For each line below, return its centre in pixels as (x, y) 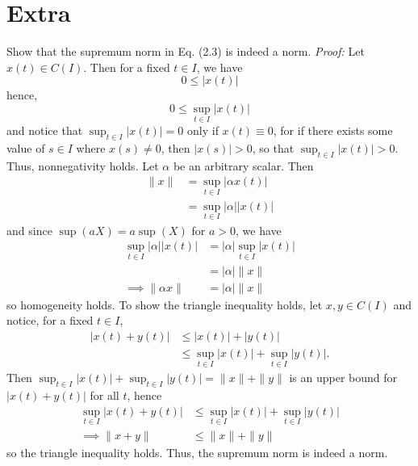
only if (203, 130)
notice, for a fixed (50, 320)
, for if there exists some (333, 130)
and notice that (45, 130)
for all (104, 395)
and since (29, 230)
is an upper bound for (343, 378)
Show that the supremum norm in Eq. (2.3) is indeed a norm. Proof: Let (186, 51)
